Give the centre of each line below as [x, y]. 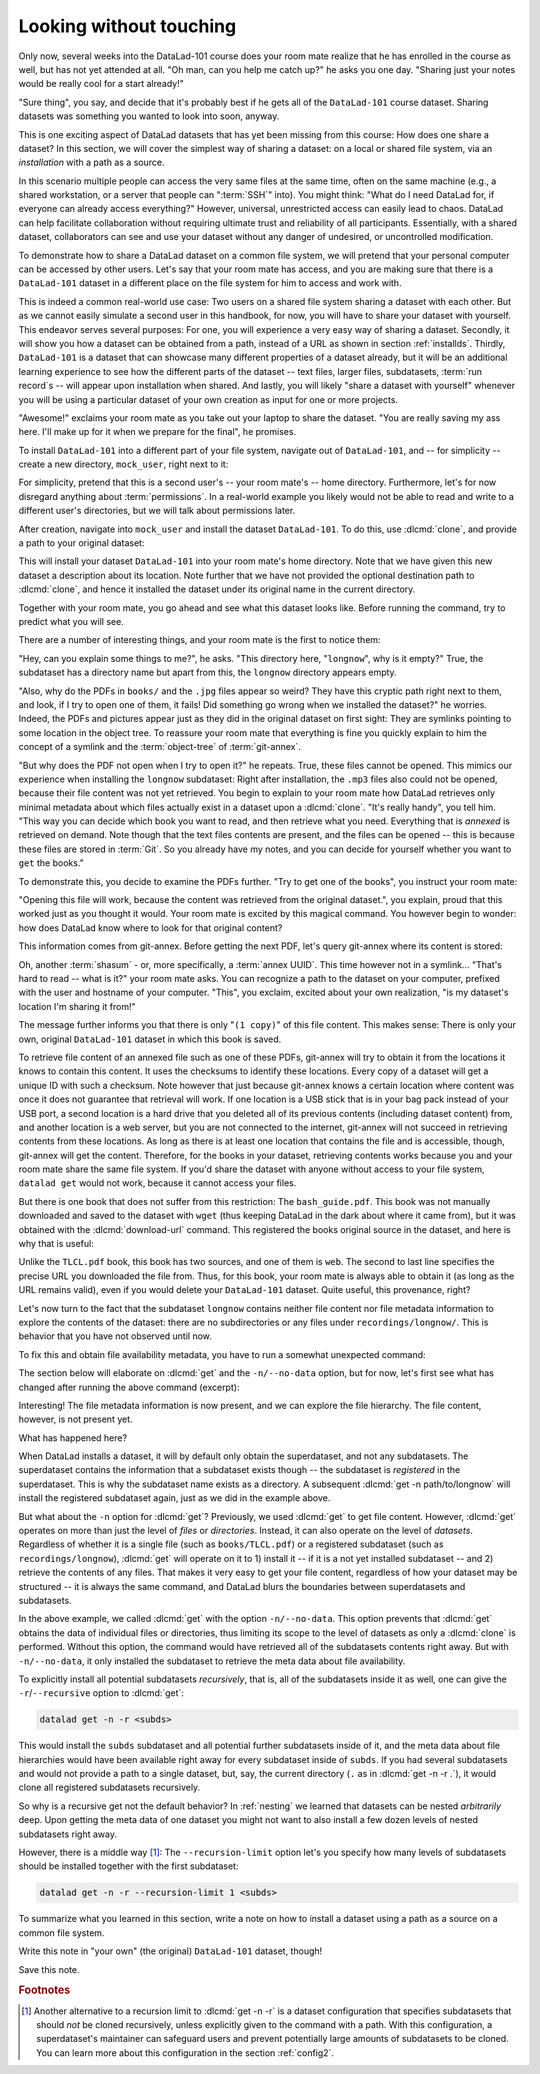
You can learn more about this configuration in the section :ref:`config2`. [185, 2052]
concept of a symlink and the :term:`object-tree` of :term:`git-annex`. [160, 747]
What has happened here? [73, 1437]
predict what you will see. [71, 621]
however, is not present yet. [76, 1419]
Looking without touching [127, 26]
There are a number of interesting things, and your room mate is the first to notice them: [199, 640]
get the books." [51, 863]
